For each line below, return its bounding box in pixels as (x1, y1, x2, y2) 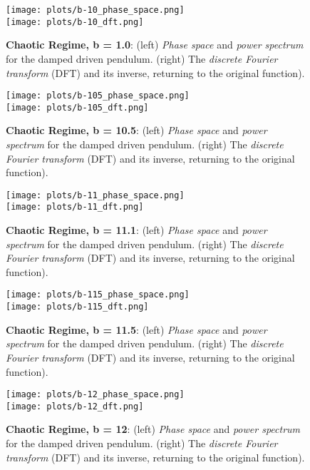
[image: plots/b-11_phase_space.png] (6, 190, 185, 200)
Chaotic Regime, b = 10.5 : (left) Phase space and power (6, 123, 267, 138)
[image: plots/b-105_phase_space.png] (6, 91, 190, 101)
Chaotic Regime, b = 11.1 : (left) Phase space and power (6, 223, 267, 237)
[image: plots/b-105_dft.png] (6, 102, 149, 113)
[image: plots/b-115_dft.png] (6, 302, 149, 312)
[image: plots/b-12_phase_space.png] (6, 389, 185, 400)
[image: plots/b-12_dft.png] (6, 401, 144, 412)
